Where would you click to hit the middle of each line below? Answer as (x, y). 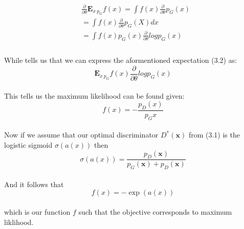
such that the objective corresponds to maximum (155, 211)
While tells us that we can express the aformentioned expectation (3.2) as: (121, 60)
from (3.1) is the (214, 135)
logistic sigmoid (28, 144)
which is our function (37, 211)
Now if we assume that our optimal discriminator (81, 135)
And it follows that (34, 184)
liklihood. (19, 222)
